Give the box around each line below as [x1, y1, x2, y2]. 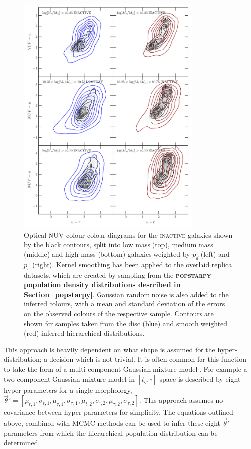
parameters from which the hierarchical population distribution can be [4, 427, 218, 438]
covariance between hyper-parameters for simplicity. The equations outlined [4, 407, 233, 417]
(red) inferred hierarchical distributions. [24, 328, 145, 338]
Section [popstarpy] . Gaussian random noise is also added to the [24, 289, 229, 299]
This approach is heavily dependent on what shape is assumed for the [4, 344, 215, 354]
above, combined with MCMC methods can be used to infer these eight [4, 418, 220, 428]
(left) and [201, 249, 230, 259]
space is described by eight [159, 373, 241, 384]
